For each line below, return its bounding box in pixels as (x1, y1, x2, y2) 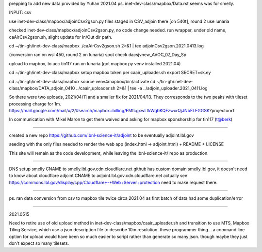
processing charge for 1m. (9, 101, 62, 106)
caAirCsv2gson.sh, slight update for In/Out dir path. (9, 34, 113, 40)
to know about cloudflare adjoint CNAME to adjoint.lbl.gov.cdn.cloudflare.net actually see (9, 173, 188, 178)
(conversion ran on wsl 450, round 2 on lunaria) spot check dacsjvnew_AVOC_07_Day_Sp (9, 52, 187, 58)
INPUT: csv (9, 10, 32, 15)
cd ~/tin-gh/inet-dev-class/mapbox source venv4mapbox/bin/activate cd (9, 78, 156, 84)
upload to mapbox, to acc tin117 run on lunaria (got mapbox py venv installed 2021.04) (9, 60, 181, 66)
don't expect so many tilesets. (9, 240, 69, 246)
